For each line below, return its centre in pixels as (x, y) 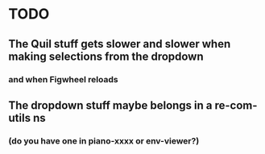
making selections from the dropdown (106, 56)
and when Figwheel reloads (63, 79)
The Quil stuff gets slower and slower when (120, 44)
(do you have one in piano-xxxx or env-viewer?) (104, 140)
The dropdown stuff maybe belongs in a (110, 105)
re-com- (236, 105)
